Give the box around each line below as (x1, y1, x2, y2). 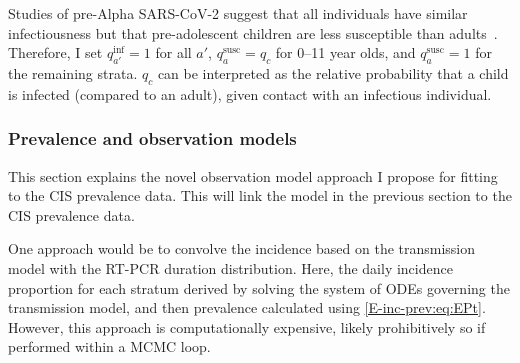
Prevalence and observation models (8, 126, 297, 151)
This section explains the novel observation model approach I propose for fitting (8, 165, 498, 186)
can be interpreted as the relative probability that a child (157, 62, 509, 83)
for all (155, 42, 192, 63)
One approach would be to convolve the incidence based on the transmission (8, 238, 476, 259)
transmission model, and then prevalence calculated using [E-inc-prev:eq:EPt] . (8, 297, 486, 318)
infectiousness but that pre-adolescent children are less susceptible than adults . (8, 22, 498, 43)
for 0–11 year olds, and (275, 42, 416, 63)
